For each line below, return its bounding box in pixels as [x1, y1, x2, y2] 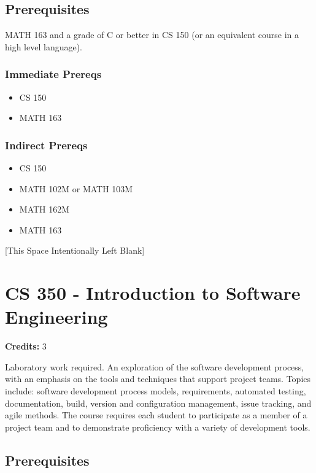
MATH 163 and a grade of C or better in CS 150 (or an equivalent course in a [5, 28, 299, 41]
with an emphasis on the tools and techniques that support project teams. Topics [5, 372, 311, 385]
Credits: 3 [5, 340, 47, 353]
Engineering [5, 304, 108, 329]
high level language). [5, 40, 83, 53]
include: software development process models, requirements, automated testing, [5, 385, 306, 397]
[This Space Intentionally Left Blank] [5, 244, 145, 257]
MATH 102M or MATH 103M [19, 182, 133, 195]
